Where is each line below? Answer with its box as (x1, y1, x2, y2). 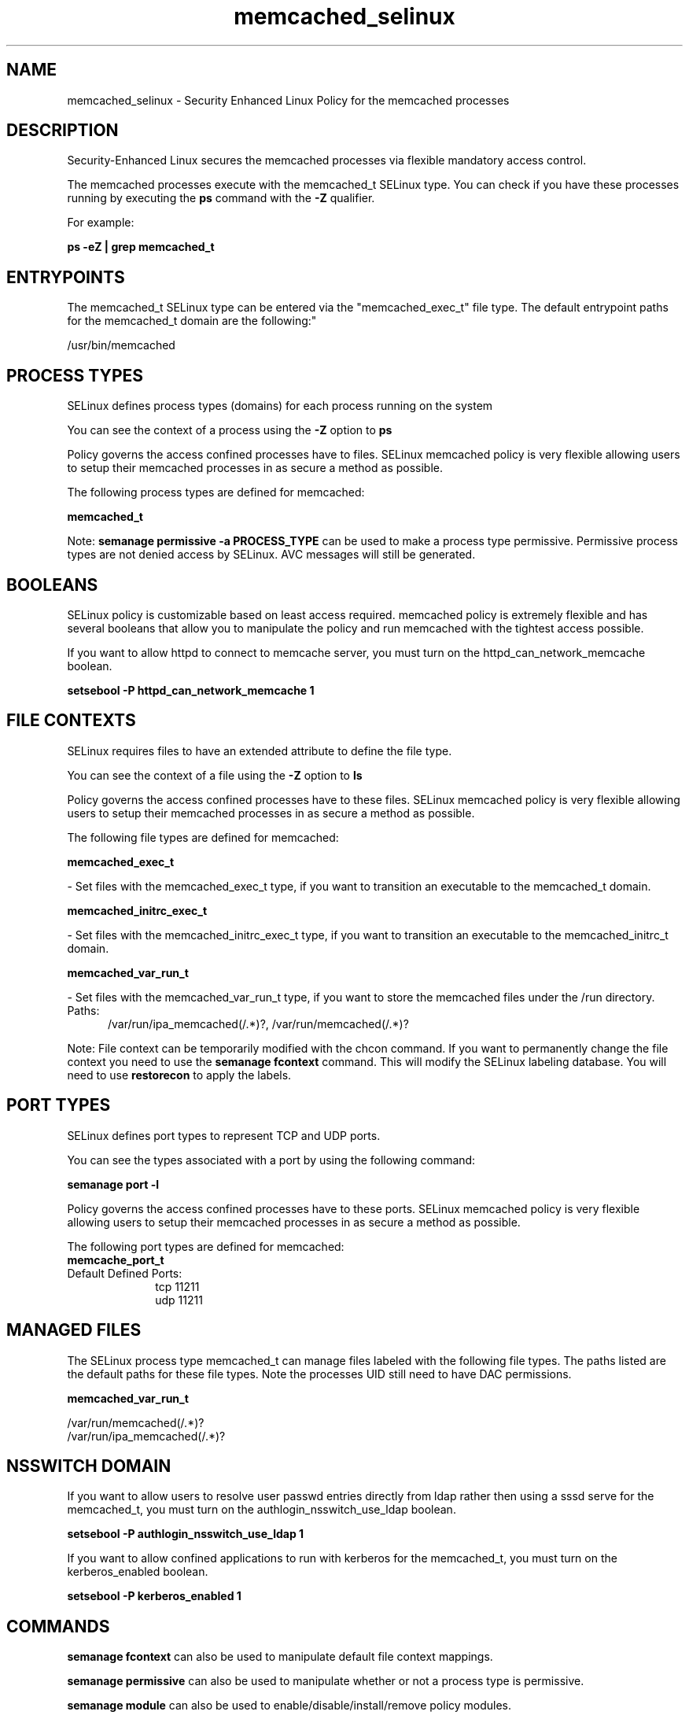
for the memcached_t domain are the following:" (67, 314, 317, 328)
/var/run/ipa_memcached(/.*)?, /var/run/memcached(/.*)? (108, 1016, 409, 1031)
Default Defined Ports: (67, 1266, 182, 1280)
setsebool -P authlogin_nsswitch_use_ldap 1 (67, 1527, 304, 1541)
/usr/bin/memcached (67, 338, 175, 352)
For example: (67, 216, 134, 230)
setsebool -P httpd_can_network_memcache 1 (67, 683, 315, 697)
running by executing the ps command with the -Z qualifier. (67, 191, 375, 205)
